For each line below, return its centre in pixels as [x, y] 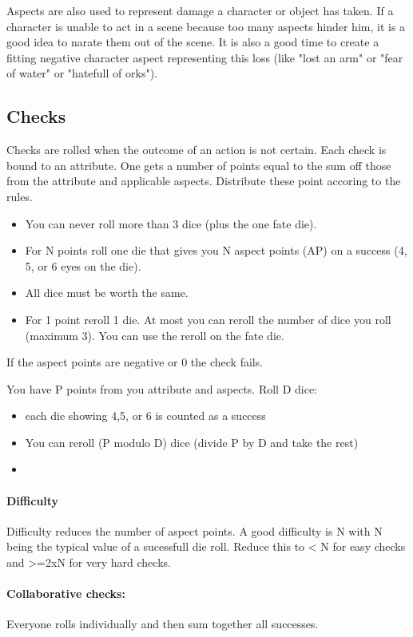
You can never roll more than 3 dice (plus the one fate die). [171, 223]
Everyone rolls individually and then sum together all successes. [163, 624]
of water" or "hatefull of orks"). [82, 73]
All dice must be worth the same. [107, 293]
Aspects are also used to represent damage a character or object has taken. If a [200, 10]
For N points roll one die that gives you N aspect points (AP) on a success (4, [216, 250]
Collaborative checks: [66, 593]
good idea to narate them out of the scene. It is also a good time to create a [193, 42]
